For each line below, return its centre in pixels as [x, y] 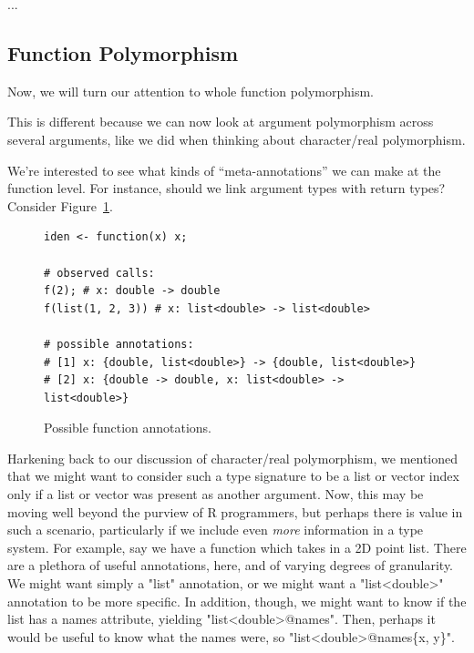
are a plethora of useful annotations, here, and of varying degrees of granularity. [231, 565]
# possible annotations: [119, 344]
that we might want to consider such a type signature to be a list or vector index [233, 476]
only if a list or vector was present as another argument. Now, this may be [216, 494]
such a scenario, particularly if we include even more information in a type [216, 530]
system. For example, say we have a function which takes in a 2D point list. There [237, 547]
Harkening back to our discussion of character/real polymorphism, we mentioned [233, 458]
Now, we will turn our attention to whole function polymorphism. [191, 91]
